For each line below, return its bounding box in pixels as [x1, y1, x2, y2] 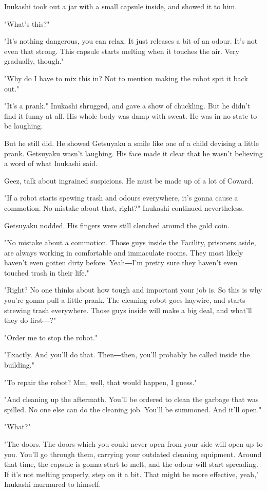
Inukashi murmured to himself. [4, 479, 101, 489]
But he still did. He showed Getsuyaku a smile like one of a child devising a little [4, 137, 259, 148]
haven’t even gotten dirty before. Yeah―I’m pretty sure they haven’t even [4, 257, 238, 268]
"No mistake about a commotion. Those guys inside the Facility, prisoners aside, [4, 237, 256, 248]
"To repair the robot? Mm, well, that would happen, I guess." [4, 376, 197, 387]
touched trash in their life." [4, 267, 89, 278]
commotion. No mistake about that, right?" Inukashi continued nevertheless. [4, 202, 244, 213]
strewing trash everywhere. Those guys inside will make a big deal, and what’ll [4, 304, 252, 315]
